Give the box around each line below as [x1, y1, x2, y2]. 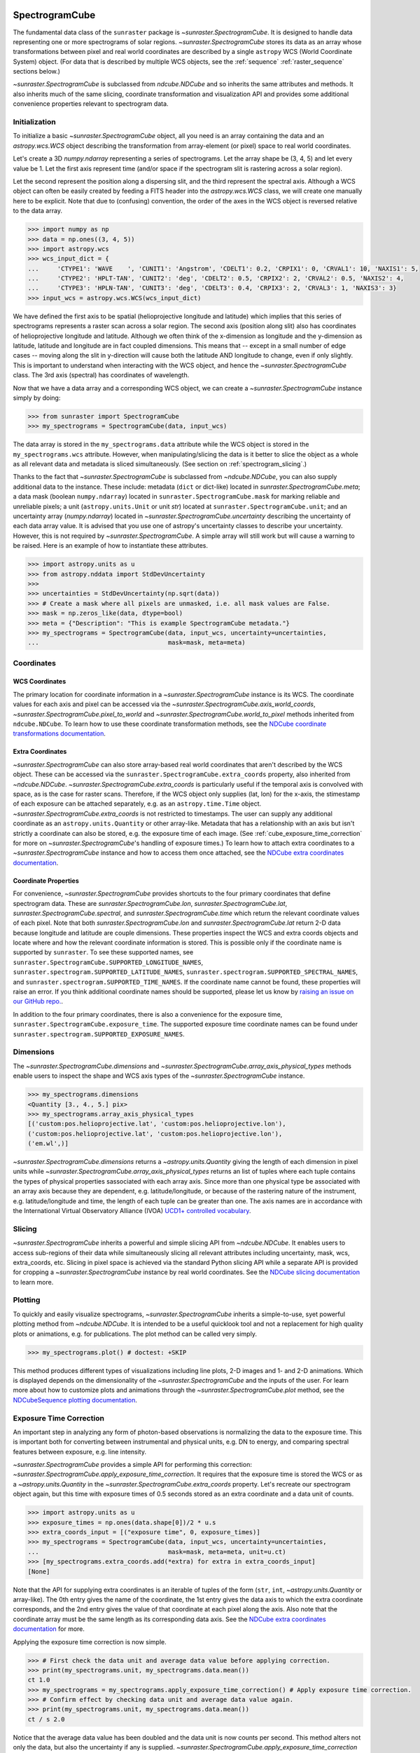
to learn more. [13, 1278, 54, 1286]
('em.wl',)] [27, 1139, 69, 1148]
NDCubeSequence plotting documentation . [13, 1395, 138, 1404]
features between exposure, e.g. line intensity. [13, 1447, 147, 1456]
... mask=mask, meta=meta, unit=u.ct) [27, 1548, 286, 1556]
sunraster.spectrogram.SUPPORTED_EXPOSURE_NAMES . [13, 1029, 185, 1038]
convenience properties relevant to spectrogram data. [13, 100, 169, 108]
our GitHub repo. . [13, 997, 63, 1006]
